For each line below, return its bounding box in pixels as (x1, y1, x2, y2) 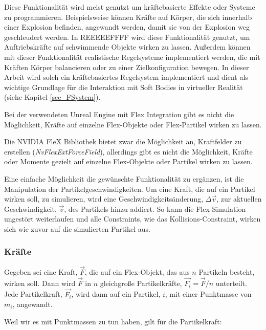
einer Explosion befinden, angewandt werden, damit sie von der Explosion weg (4, 21, 250, 32)
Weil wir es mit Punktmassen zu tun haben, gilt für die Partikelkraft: (4, 316, 222, 326)
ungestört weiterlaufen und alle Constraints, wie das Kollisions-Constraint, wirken (4, 213, 261, 224)
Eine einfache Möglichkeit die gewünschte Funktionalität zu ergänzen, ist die (4, 173, 244, 184)
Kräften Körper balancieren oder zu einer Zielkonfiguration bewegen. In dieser (4, 61, 249, 72)
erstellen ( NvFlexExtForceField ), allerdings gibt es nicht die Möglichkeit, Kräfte (4, 146, 253, 157)
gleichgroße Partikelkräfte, (100, 277, 182, 288)
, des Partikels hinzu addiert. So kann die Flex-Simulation (64, 203, 246, 214)
